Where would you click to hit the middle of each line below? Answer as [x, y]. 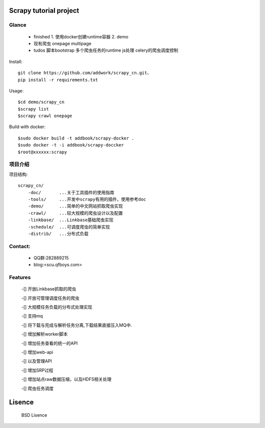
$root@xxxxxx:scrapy [42, 152]
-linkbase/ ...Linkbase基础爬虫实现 [71, 220]
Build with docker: [27, 127]
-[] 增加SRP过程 [37, 370]
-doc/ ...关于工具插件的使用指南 [71, 192]
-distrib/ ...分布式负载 [58, 234]
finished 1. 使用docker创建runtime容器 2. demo [81, 36]
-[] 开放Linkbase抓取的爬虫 [49, 289]
